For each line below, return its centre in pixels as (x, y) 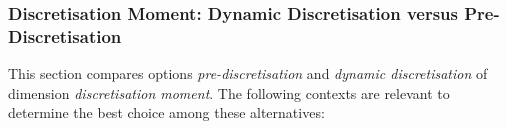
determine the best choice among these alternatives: (166, 112)
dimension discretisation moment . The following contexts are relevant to (229, 92)
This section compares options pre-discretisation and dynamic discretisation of (248, 73)
